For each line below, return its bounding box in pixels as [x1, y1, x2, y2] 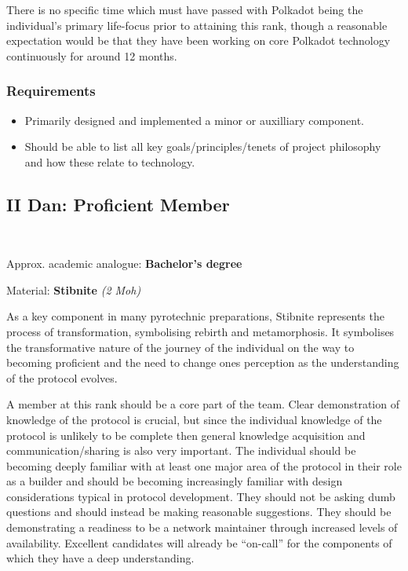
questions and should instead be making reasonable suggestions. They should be [6, 503, 392, 520]
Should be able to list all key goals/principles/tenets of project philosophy [24, 138, 381, 155]
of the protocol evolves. [6, 369, 118, 386]
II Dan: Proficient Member [6, 192, 230, 216]
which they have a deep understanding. [6, 550, 195, 566]
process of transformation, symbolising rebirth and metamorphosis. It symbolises [6, 323, 395, 339]
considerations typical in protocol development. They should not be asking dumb [6, 488, 395, 504]
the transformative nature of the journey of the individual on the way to [6, 339, 355, 355]
